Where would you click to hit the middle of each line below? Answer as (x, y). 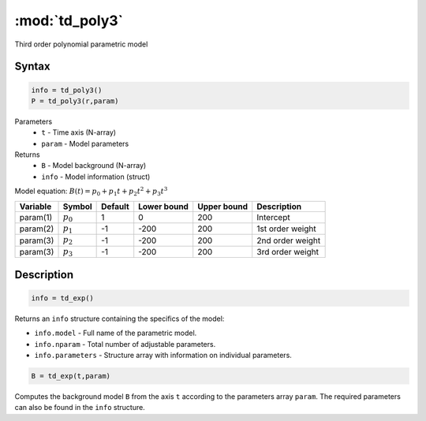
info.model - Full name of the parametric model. (116, 333)
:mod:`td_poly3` (69, 20)
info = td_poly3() (67, 90)
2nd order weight (289, 240)
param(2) (37, 229)
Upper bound (223, 207)
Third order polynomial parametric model (81, 44)
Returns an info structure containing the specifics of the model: (120, 319)
